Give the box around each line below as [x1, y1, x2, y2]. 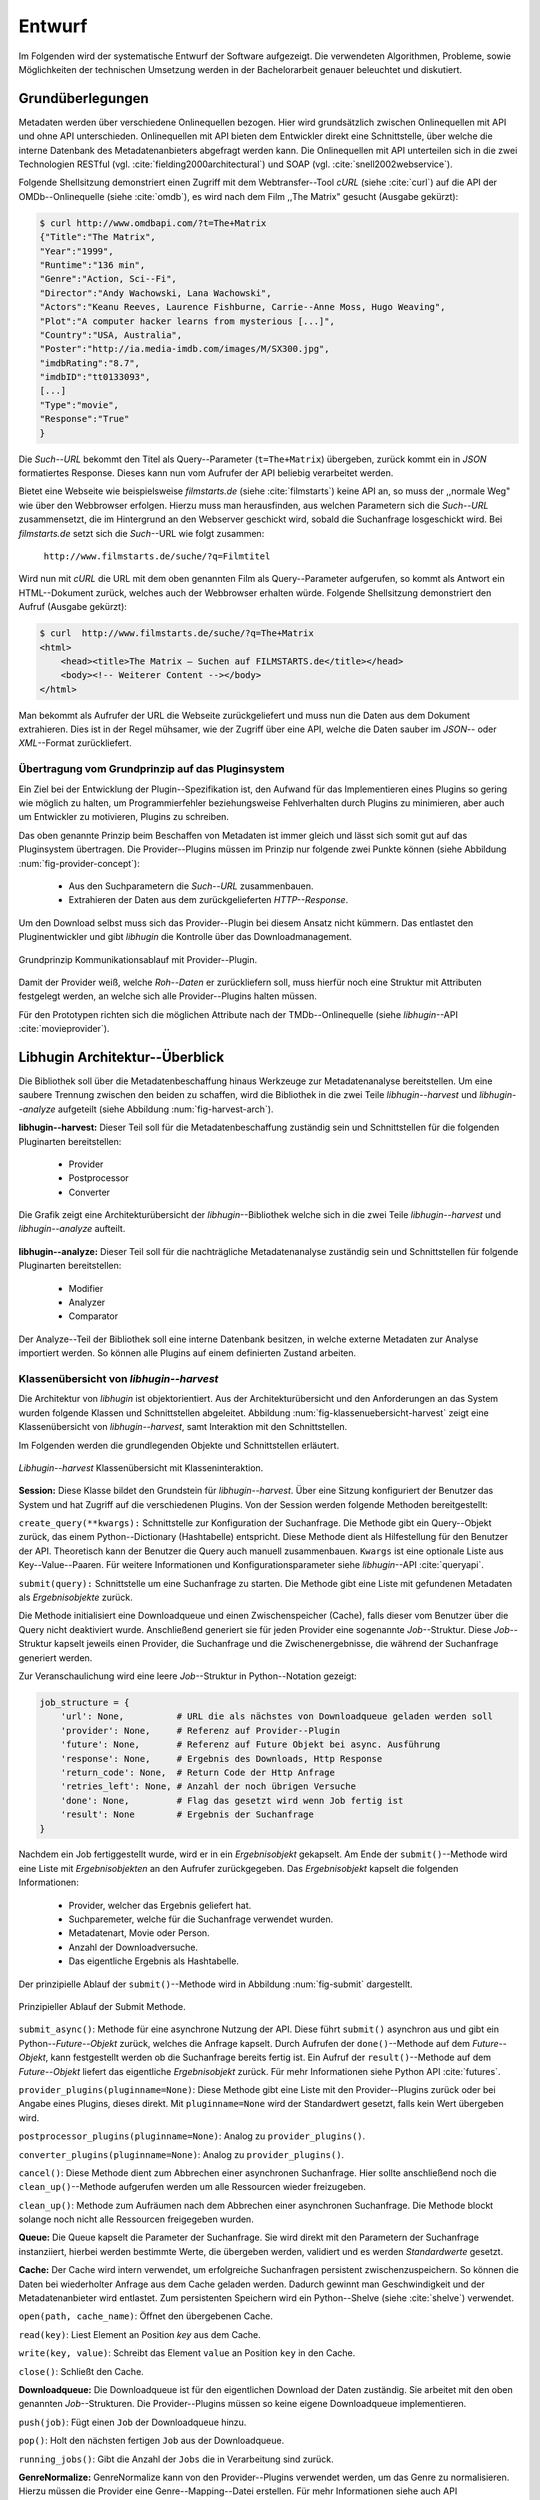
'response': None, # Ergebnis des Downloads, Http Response [60, 1753, 383, 1764]
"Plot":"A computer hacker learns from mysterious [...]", [39, 315, 335, 327]
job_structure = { [39, 1696, 130, 1708]
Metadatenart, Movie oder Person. [68, 1927, 210, 1939]
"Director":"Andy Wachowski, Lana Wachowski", [39, 287, 272, 299]
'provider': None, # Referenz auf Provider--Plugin [60, 1725, 341, 1736]
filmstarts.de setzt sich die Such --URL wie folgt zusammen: [18, 527, 265, 539]
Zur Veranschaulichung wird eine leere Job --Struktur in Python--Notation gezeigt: [18, 1670, 357, 1682]
